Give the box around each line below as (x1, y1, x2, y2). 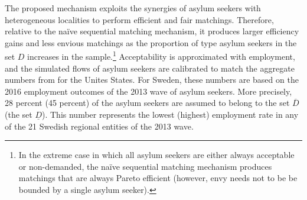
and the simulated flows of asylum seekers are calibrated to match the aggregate (5, 62, 295, 74)
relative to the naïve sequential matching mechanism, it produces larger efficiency (5, 25, 299, 37)
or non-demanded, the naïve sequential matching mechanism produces (18, 160, 272, 172)
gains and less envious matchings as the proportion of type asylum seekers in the (5, 36, 297, 49)
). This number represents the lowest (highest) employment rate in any (42, 108, 299, 120)
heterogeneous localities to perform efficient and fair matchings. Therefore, (5, 13, 274, 25)
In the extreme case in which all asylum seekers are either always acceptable (18, 149, 295, 161)
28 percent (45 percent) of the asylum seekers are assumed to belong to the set (5, 96, 290, 109)
